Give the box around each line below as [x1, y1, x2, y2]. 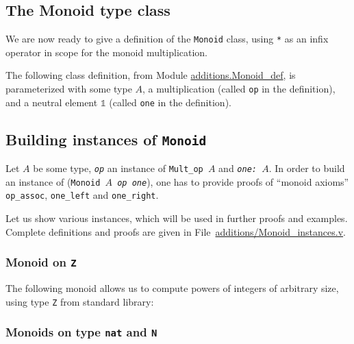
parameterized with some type [5, 82, 132, 96]
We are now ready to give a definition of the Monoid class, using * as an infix [5, 32, 329, 46]
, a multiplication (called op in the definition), [142, 82, 336, 96]
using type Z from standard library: [5, 294, 154, 308]
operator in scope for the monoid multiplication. [5, 45, 208, 59]
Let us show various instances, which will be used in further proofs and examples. [5, 211, 348, 225]
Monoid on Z [5, 254, 77, 271]
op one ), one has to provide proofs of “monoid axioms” [117, 174, 349, 188]
